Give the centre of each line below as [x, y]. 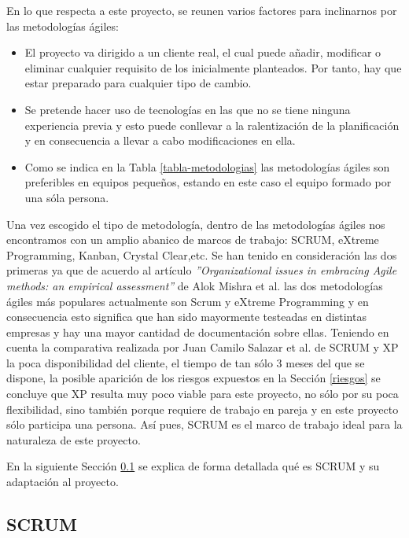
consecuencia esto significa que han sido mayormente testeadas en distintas [186, 317]
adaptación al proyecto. [63, 482]
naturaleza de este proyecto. [74, 439]
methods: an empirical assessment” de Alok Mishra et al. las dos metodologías [195, 285]
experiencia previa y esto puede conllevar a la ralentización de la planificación [212, 125]
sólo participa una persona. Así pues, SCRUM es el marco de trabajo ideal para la [204, 424]
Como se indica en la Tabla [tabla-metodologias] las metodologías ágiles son [207, 166]
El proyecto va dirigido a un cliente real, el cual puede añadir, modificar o [203, 52]
